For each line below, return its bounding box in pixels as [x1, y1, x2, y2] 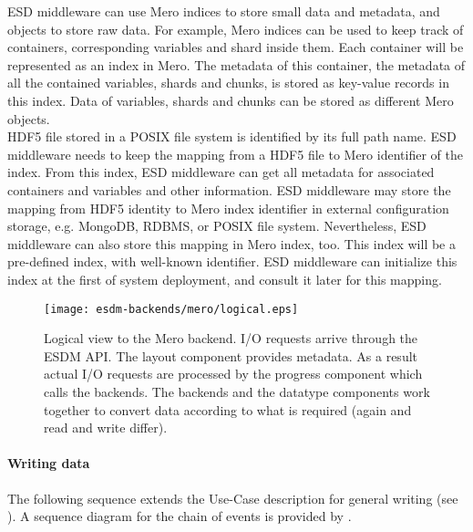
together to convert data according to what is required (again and [44, 400, 412, 419]
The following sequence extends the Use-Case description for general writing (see [7, 488, 458, 507]
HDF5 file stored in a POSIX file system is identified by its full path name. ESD [7, 127, 457, 146]
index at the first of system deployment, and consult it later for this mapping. [7, 269, 442, 288]
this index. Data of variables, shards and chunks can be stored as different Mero [7, 90, 454, 110]
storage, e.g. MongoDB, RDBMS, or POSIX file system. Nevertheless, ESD [7, 216, 427, 235]
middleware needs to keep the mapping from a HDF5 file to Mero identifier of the [7, 144, 463, 163]
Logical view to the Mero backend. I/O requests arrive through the [44, 329, 418, 348]
